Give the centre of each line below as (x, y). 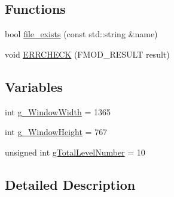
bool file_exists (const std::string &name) (81, 34)
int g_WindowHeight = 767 (56, 132)
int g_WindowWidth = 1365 (58, 111)
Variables (34, 86)
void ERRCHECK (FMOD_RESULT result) (87, 54)
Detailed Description (70, 184)
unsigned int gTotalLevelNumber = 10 (75, 152)
